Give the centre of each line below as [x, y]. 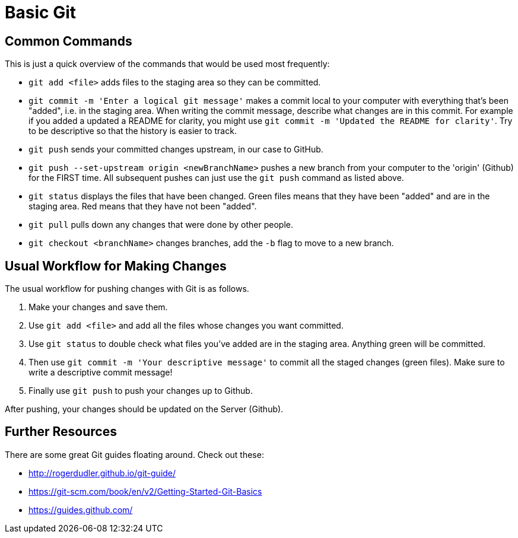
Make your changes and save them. [98, 307]
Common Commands [69, 41]
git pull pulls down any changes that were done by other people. [161, 225]
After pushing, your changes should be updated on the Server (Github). [144, 409]
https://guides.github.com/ [81, 510]
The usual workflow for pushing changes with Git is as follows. [127, 289]
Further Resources [61, 432]
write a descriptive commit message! [101, 373]
